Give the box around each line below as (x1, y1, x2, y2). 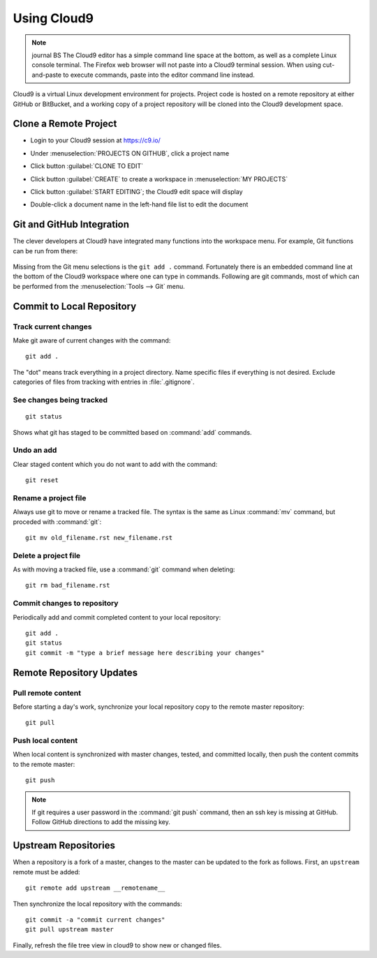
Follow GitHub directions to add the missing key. (31, 818, 170, 826)
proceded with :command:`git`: (13, 517, 102, 526)
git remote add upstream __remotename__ (25, 884, 165, 892)
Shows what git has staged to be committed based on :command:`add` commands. (13, 428, 252, 436)
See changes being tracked (13, 395, 108, 405)
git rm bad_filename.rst (25, 581, 110, 590)
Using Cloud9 (13, 10, 94, 26)
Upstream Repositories (13, 839, 115, 851)
